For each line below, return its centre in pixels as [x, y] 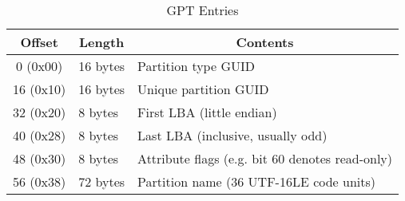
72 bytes [102, 181]
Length [102, 42]
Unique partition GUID [203, 89]
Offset [39, 42]
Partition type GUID [196, 66]
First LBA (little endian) [207, 112]
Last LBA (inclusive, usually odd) [232, 135]
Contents [265, 42]
